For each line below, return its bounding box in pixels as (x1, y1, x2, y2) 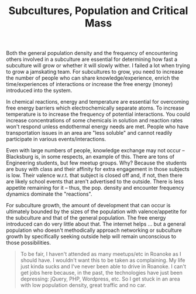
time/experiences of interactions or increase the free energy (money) (6, 81, 173, 88)
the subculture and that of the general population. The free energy (6, 214, 166, 221)
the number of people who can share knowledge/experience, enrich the (6, 74, 180, 81)
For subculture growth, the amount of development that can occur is (6, 202, 171, 209)
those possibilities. (6, 239, 51, 247)
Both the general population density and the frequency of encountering (6, 50, 178, 57)
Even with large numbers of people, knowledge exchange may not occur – (6, 147, 185, 154)
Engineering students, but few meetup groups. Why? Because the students (6, 159, 187, 166)
